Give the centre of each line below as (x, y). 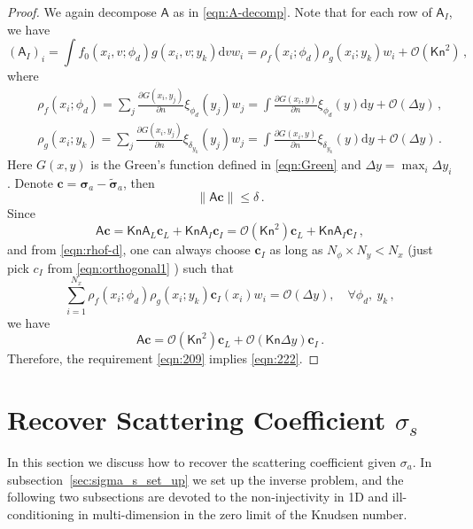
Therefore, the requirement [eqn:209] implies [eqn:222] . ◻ (163, 358)
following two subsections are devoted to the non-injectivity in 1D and (198, 497)
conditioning (41, 513)
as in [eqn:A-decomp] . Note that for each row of (302, 12)
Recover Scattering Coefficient (197, 419)
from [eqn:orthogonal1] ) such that (140, 267)
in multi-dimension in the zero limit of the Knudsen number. (243, 513)
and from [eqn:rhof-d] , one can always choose (129, 249)
